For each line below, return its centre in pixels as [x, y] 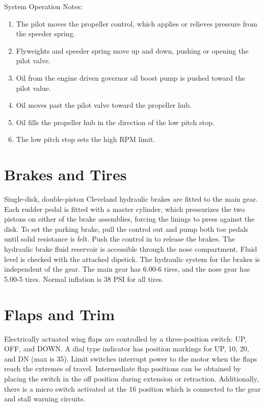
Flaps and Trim [60, 314]
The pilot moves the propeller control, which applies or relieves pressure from [137, 23]
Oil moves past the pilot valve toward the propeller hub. [104, 105]
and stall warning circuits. [45, 399]
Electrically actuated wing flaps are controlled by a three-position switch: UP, [126, 338]
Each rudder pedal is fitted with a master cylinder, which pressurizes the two [125, 209]
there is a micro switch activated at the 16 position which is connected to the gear [132, 388]
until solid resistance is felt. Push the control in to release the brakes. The [120, 239]
